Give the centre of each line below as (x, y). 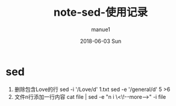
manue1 (101, 29)
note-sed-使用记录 (101, 12)
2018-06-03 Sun (101, 41)
